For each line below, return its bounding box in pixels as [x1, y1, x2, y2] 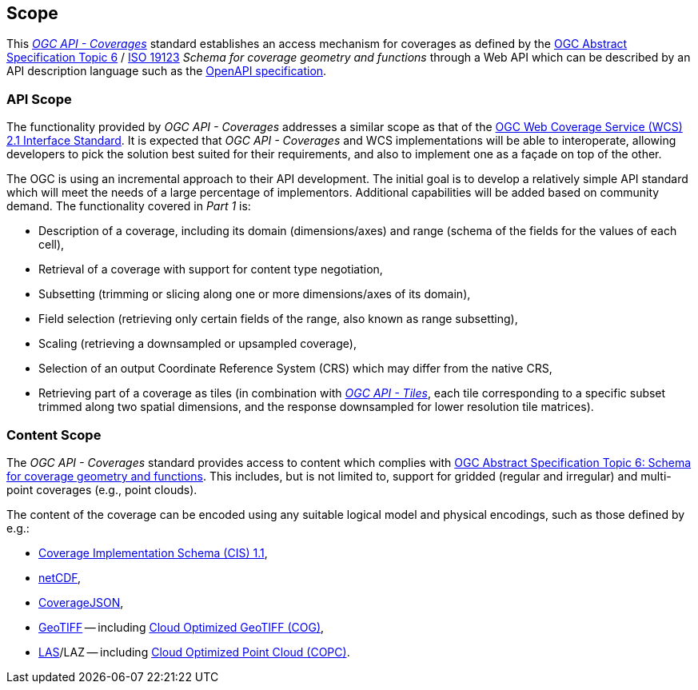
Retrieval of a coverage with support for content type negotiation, [38, 262, 383, 277]
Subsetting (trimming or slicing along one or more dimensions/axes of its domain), [38, 287, 471, 301]
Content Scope [6, 426, 102, 443]
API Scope [6, 90, 72, 107]
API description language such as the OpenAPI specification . [6, 64, 327, 78]
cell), [38, 237, 65, 252]
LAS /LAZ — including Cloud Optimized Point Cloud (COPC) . [38, 644, 350, 659]
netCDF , [38, 570, 82, 584]
